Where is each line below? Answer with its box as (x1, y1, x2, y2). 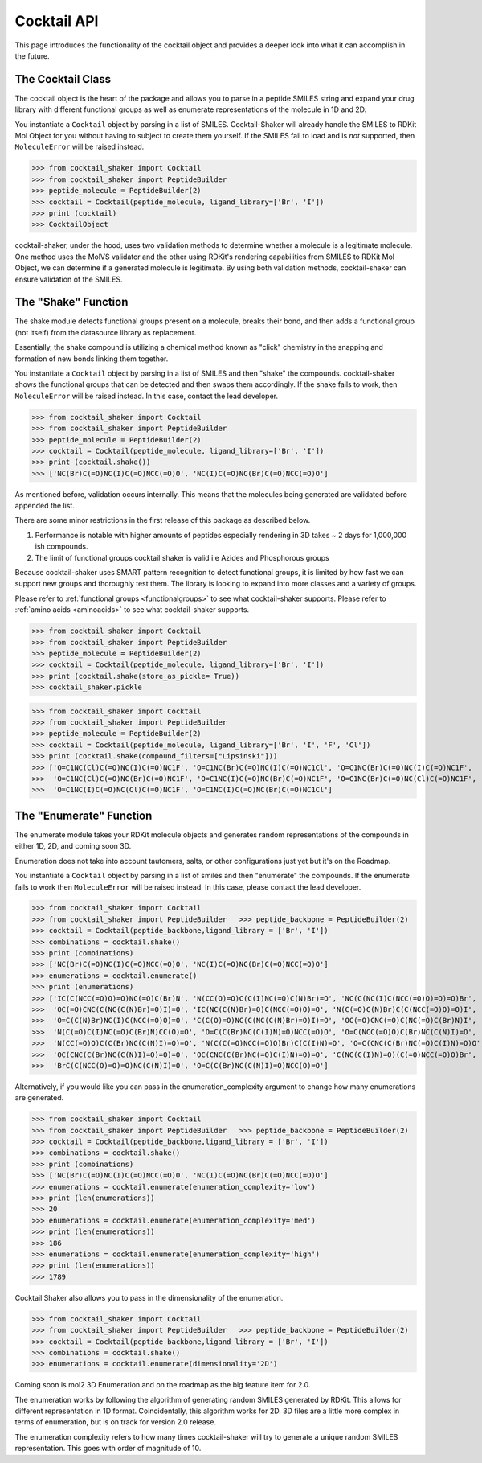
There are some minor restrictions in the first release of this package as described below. (14, 516, 311, 525)
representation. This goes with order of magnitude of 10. (14, 1444, 202, 1453)
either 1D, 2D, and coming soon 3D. (14, 841, 132, 851)
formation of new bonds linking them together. (14, 354, 169, 364)
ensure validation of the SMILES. (14, 274, 123, 284)
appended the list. (14, 501, 76, 511)
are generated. (14, 1093, 64, 1103)
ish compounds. (35, 541, 88, 551)
